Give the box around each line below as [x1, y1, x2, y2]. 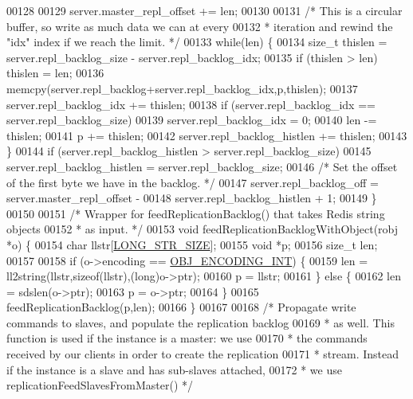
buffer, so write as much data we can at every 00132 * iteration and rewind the [6, 18, 393, 34]
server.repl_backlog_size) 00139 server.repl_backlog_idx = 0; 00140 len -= [6, 111, 377, 128]
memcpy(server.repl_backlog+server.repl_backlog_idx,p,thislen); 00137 [6, 80, 358, 96]
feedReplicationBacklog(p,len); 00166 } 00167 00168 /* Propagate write [6, 299, 356, 315]
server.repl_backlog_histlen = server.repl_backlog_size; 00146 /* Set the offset [6, 158, 398, 174]
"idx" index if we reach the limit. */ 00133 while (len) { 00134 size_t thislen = [6, 33, 387, 50]
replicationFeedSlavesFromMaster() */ [6, 377, 194, 393]
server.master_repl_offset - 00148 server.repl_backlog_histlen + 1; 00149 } [6, 190, 377, 206]
